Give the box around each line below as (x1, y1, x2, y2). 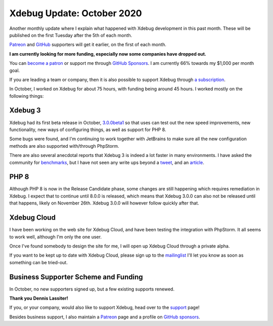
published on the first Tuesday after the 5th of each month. (9, 32, 132, 38)
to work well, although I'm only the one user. (9, 233, 102, 240)
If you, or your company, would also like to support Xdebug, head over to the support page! (9, 304, 200, 311)
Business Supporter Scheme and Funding (9, 272, 144, 281)
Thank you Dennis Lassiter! (9, 295, 68, 301)
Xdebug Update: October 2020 (9, 8, 142, 19)
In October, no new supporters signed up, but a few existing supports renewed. (9, 286, 174, 292)
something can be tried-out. (9, 259, 68, 265)
